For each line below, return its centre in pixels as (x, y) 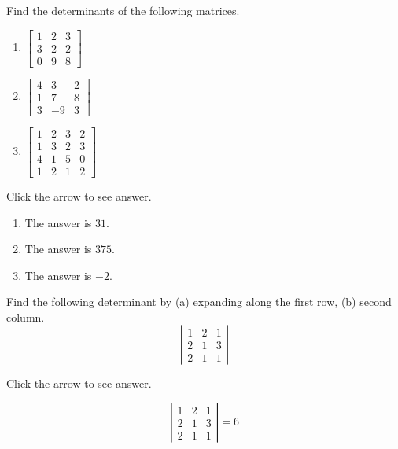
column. (26, 317)
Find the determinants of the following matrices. (123, 10)
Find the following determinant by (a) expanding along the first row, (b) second (199, 302)
